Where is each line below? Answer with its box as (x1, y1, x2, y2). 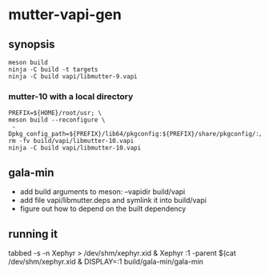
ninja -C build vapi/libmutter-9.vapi (8, 73, 138, 81)
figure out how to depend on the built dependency (19, 204, 187, 213)
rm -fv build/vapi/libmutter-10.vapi (8, 137, 134, 145)
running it (8, 227, 58, 240)
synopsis (8, 38, 55, 51)
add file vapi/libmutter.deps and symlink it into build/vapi (19, 196, 207, 205)
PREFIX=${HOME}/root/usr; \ (8, 109, 102, 117)
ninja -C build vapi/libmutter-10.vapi (8, 144, 142, 153)
